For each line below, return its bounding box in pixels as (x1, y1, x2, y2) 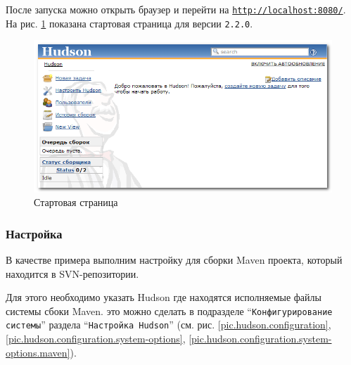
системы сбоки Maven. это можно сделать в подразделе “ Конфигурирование (6, 303, 333, 318)
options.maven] (6, 345, 70, 359)
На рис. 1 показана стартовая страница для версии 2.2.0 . (6, 15, 253, 30)
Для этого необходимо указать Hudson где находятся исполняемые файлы (6, 290, 321, 305)
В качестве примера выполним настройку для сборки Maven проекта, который (6, 252, 343, 267)
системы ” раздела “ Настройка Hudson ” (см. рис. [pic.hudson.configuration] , (6, 317, 331, 332)
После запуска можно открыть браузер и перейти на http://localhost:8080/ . (6, 2, 346, 16)
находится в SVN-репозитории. (6, 266, 139, 281)
